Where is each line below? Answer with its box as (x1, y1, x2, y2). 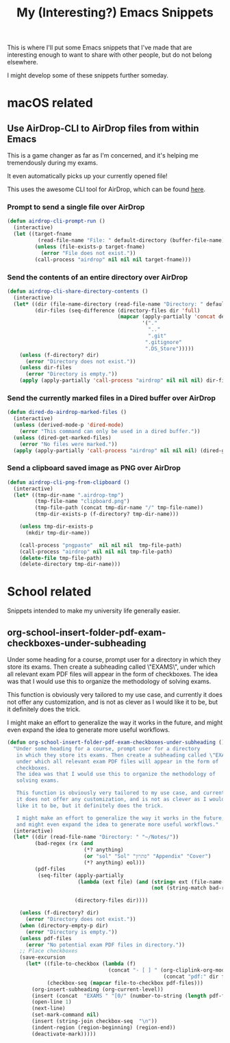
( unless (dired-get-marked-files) (13, 434, 112, 441)
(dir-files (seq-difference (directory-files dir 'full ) (34, 307, 201, 314)
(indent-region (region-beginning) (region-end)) (31, 1024, 176, 1031)
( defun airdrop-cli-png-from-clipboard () (7, 478, 130, 486)
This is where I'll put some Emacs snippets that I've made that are (7, 43, 192, 52)
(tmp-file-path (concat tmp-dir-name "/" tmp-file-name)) (34, 504, 204, 511)
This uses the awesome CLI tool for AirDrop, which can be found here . (7, 185, 206, 193)
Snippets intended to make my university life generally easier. (7, 606, 181, 615)
